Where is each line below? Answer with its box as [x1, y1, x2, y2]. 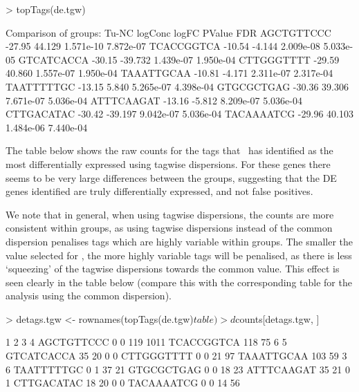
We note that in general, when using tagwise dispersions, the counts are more [6, 207, 334, 221]
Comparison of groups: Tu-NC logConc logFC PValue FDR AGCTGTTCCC [6, 25, 331, 39]
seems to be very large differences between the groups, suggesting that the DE [6, 170, 337, 185]
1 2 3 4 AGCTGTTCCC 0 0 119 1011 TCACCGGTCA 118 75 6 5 [6, 335, 287, 349]
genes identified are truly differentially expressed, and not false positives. [6, 184, 313, 198]
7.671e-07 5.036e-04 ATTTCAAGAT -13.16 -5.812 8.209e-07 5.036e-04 [6, 93, 302, 107]
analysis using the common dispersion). [6, 288, 172, 303]
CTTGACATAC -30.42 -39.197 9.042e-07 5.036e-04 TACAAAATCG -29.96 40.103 [6, 106, 353, 121]
